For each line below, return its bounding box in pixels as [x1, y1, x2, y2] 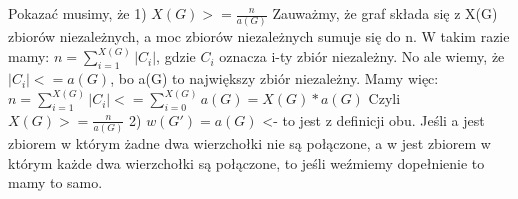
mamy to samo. [8, 172, 103, 193]
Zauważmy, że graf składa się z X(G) [272, 3, 498, 23]
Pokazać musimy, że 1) [8, 3, 147, 23]
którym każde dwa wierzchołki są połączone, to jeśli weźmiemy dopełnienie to [8, 152, 485, 173]
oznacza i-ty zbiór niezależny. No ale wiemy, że [219, 46, 505, 67]
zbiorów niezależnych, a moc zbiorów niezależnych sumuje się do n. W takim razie [8, 26, 510, 47]
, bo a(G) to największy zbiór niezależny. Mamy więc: [110, 68, 439, 89]
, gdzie [156, 46, 196, 67]
